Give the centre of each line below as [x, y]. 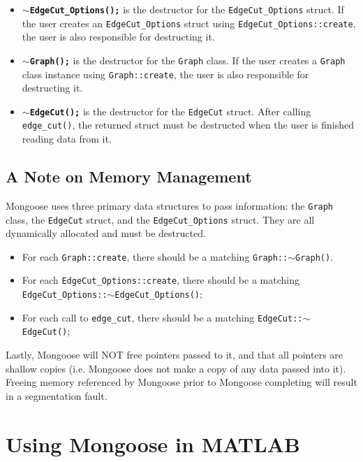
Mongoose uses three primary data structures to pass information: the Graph [170, 205]
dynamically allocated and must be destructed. [106, 233]
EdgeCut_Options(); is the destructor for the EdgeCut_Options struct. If [187, 9]
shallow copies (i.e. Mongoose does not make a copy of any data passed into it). [176, 368]
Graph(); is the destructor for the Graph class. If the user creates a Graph [187, 60]
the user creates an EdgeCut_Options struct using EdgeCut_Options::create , [189, 23]
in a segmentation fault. [57, 395]
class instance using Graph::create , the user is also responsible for [165, 74]
